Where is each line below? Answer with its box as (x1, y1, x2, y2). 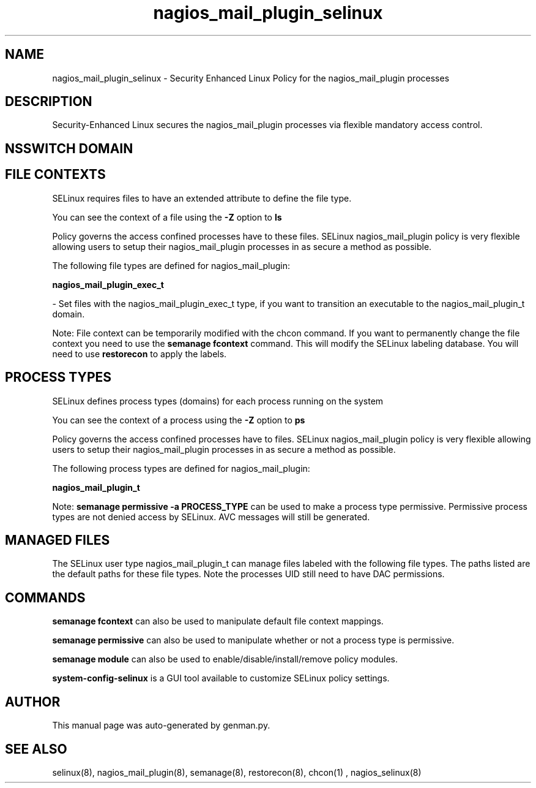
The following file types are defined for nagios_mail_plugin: (52, 260, 291, 271)
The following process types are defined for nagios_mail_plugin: (52, 463, 310, 474)
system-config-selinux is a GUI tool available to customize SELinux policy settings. (52, 673, 390, 684)
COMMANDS (5, 589, 86, 605)
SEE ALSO (5, 741, 67, 757)
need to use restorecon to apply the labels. (52, 348, 227, 359)
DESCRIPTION (5, 94, 92, 110)
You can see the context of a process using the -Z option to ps (52, 414, 305, 425)
